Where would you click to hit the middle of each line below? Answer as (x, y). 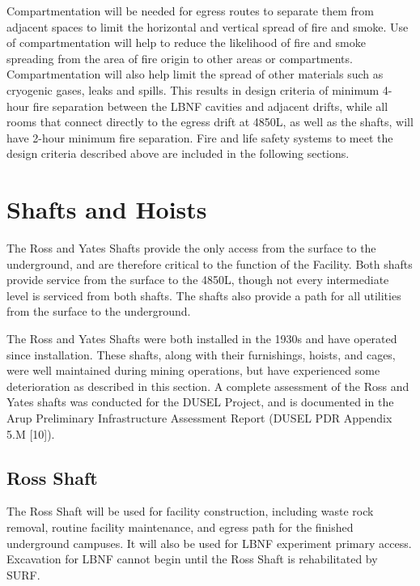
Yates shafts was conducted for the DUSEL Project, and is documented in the (200, 402)
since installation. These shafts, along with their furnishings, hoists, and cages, (201, 354)
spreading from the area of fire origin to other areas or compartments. (180, 58)
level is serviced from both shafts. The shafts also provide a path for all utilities (204, 295)
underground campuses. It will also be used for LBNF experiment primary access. (209, 543)
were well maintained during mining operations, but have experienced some (193, 370)
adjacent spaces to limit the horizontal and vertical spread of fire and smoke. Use (208, 26)
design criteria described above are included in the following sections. (178, 153)
